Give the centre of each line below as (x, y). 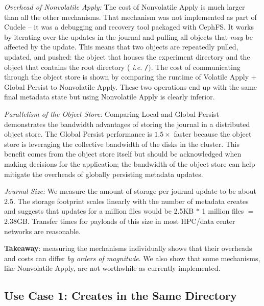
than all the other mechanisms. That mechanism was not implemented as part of (130, 17)
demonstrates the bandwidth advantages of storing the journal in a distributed (127, 124)
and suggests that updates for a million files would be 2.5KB (99, 211)
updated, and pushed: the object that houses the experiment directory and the (127, 56)
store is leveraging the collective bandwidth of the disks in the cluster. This (122, 144)
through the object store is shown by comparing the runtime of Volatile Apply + (130, 77)
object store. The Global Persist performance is (78, 134)
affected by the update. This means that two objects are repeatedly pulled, (121, 47)
